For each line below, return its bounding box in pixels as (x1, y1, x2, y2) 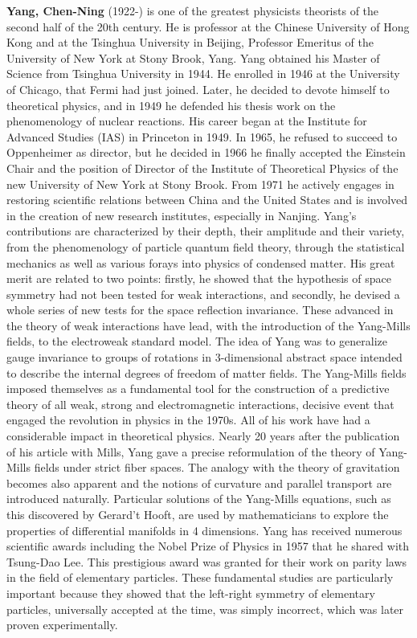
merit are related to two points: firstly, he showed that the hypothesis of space (6, 270, 391, 287)
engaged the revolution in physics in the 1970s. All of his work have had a (6, 411, 370, 428)
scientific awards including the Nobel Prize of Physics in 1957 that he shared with (6, 538, 410, 554)
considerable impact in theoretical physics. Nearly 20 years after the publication (6, 427, 400, 444)
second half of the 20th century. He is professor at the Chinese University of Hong (6, 18, 410, 35)
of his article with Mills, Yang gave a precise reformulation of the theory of (6, 443, 375, 460)
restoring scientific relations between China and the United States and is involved (6, 191, 408, 208)
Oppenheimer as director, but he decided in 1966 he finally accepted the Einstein (6, 144, 406, 161)
